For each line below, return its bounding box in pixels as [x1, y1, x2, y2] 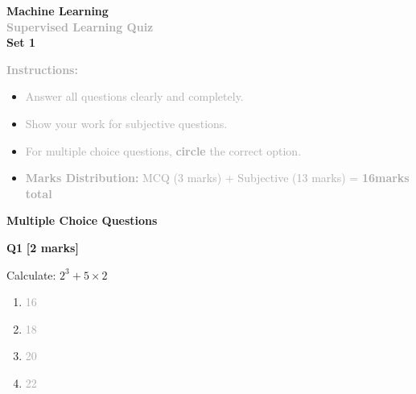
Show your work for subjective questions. [25, 114, 228, 131]
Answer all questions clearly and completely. [25, 88, 244, 105]
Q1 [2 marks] [6, 238, 79, 255]
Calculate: [6, 266, 56, 283]
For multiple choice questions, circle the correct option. [25, 142, 302, 159]
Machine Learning [6, 2, 109, 19]
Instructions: [6, 60, 78, 77]
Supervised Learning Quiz [6, 18, 154, 35]
